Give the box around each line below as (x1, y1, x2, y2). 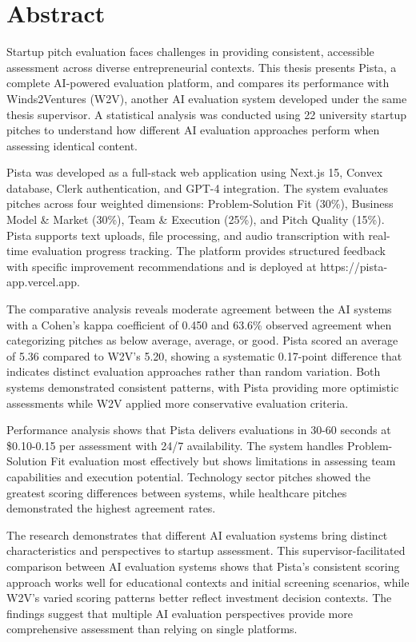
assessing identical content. (6, 137, 138, 154)
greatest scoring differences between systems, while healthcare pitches (6, 484, 347, 500)
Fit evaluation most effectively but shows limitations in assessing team (50, 453, 396, 469)
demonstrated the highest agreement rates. (6, 500, 216, 516)
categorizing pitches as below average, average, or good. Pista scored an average (6, 332, 398, 349)
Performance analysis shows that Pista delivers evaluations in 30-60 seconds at (6, 421, 391, 438)
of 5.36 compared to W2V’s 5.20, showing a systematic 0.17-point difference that (6, 347, 402, 364)
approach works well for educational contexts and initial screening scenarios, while (6, 573, 410, 590)
